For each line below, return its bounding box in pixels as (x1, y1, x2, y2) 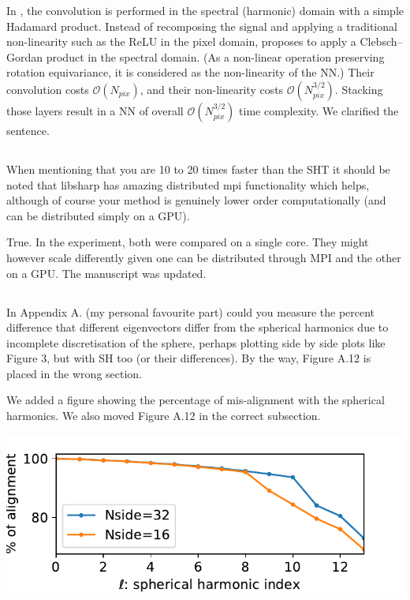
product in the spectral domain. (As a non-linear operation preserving (46, 48, 385, 65)
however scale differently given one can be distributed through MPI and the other (6, 249, 401, 265)
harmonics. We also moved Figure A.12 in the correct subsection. (6, 407, 321, 424)
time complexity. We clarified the (239, 102, 399, 118)
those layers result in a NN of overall (6, 102, 184, 118)
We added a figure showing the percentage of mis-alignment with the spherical (6, 392, 385, 408)
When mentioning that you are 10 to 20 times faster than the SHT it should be (6, 160, 390, 177)
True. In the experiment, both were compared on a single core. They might (6, 234, 369, 250)
